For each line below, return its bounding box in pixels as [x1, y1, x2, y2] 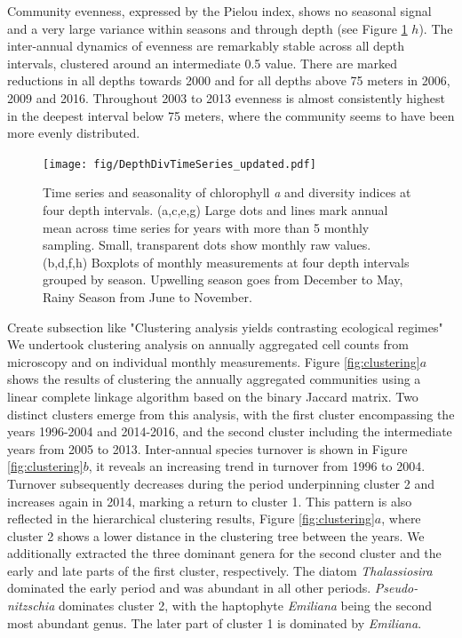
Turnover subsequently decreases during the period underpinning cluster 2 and [7, 474, 434, 492]
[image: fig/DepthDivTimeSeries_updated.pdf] [43, 157, 316, 171]
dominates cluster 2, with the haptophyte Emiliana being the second [58, 596, 432, 615]
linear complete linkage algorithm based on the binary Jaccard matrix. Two [7, 387, 418, 405]
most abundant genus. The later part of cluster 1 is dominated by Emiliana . [7, 613, 422, 632]
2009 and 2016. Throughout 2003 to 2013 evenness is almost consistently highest [7, 88, 445, 107]
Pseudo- [374, 578, 418, 597]
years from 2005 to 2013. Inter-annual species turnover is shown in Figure [7, 439, 408, 458]
